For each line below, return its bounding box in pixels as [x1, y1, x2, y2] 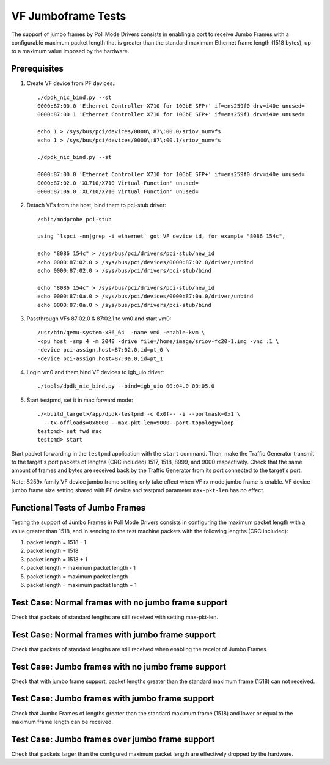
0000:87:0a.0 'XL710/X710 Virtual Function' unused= [37, 188, 199, 195]
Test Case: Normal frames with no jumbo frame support [11, 597, 228, 608]
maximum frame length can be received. [11, 718, 113, 725]
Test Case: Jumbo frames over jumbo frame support [11, 734, 215, 744]
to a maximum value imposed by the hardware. [11, 48, 130, 55]
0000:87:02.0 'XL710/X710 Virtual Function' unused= [37, 179, 199, 187]
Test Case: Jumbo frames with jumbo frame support [11, 693, 215, 704]
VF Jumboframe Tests [11, 9, 127, 23]
